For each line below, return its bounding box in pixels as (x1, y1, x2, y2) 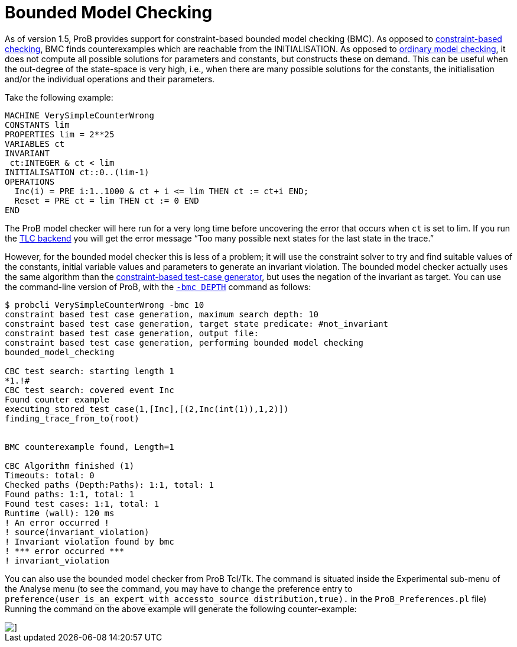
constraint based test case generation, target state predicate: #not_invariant (5, 318, 389, 329)
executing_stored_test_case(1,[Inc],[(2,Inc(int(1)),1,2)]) (5, 404, 289, 414)
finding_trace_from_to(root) (5, 413, 139, 423)
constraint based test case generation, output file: (5, 328, 259, 338)
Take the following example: (5, 92, 113, 102)
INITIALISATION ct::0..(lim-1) (5, 167, 149, 177)
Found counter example (5, 394, 110, 404)
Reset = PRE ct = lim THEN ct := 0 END (14, 195, 199, 205)
